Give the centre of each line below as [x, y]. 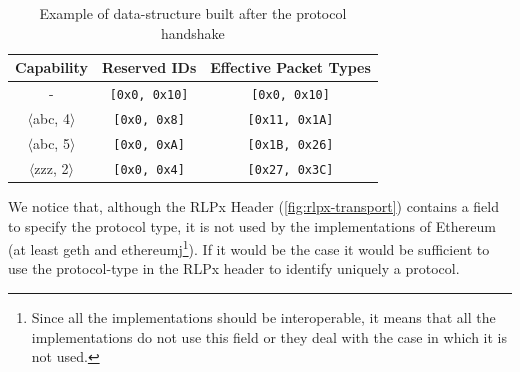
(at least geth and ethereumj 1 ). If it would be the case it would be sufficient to [249, 247]
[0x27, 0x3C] [290, 169]
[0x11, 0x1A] [290, 119]
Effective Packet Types [290, 67]
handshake [192, 32]
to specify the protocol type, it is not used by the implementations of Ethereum [252, 225]
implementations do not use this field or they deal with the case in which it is [269, 336]
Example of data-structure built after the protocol [193, 13]
